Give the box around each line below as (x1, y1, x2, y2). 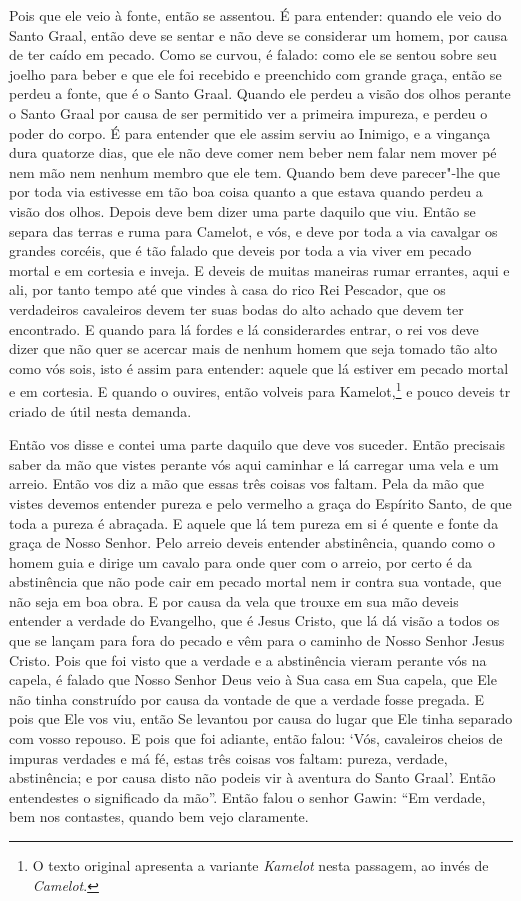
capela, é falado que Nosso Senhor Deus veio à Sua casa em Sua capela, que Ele (9, 669, 497, 690)
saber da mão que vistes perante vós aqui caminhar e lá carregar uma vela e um (9, 453, 499, 474)
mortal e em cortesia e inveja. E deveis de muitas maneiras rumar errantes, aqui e (9, 259, 510, 280)
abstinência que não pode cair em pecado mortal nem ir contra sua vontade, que (9, 571, 502, 592)
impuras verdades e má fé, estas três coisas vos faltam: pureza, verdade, (9, 747, 448, 768)
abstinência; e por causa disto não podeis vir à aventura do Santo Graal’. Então (9, 767, 496, 788)
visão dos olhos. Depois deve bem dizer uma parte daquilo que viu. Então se (9, 200, 476, 221)
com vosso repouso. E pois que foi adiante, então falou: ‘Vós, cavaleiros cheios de (9, 728, 503, 749)
